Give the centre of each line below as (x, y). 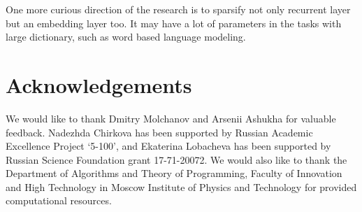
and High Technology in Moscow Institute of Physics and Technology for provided (181, 186)
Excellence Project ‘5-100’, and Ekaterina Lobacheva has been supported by (168, 146)
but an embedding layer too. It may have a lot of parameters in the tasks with (174, 23)
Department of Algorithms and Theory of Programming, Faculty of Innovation (174, 173)
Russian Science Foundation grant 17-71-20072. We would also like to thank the (176, 159)
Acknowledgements (99, 84)
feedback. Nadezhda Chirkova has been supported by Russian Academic (159, 132)
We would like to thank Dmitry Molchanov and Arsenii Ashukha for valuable (171, 118)
